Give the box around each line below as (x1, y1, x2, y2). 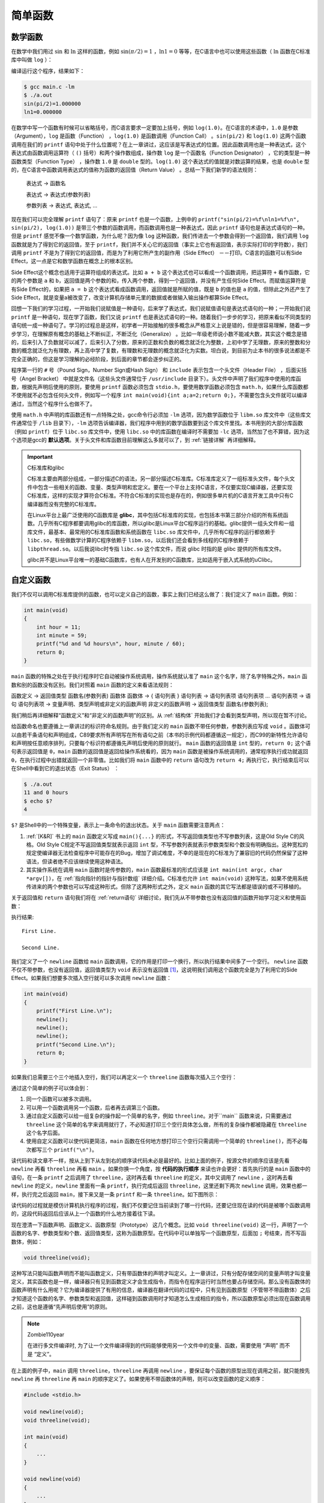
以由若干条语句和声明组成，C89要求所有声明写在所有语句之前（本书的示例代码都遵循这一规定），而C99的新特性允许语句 (11, 731, 308, 738)
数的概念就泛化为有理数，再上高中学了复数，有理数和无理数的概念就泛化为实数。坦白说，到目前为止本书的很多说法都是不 (11, 347, 311, 354)
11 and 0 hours (23, 789, 68, 796)
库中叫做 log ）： (11, 56, 53, 63)
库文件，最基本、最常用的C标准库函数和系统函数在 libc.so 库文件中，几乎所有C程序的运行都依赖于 (27, 528, 276, 535)
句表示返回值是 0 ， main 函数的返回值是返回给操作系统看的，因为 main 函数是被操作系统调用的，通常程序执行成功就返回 (11, 748, 308, 755)
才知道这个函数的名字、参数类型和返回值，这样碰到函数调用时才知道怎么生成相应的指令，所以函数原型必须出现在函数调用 (11, 1294, 311, 1302)
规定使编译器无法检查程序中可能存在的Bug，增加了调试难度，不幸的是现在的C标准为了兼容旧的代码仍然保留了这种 (26, 849, 308, 857)
